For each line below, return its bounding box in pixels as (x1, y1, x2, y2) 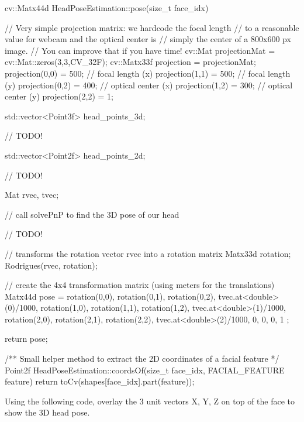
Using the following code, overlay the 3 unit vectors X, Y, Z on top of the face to (5, 394, 295, 407)
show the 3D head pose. (5, 406, 90, 418)
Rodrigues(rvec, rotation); (5, 259, 98, 271)
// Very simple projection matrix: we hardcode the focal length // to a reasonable (5, 21, 299, 33)
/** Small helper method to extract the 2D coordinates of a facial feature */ (5, 352, 279, 365)
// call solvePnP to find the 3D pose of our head (5, 208, 179, 220)
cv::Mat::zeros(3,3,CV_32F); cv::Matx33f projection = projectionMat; (5, 56, 256, 68)
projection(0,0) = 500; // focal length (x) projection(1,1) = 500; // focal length (5, 67, 291, 79)
